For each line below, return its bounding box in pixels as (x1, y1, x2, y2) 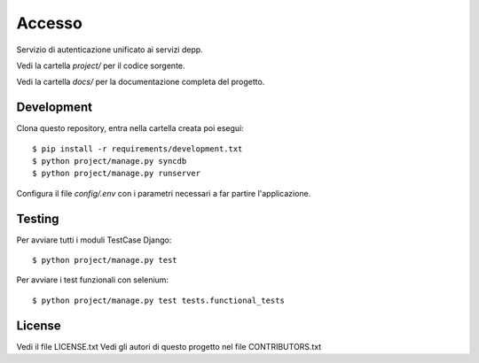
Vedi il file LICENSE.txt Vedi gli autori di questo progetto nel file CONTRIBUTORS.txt (16, 341, 322, 351)
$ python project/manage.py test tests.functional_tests (32, 295, 286, 305)
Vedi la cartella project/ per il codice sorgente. (16, 60, 185, 71)
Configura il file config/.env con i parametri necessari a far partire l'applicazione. (16, 188, 311, 198)
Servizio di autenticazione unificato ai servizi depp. (16, 44, 203, 55)
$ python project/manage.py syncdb (32, 156, 187, 166)
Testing (16, 211, 59, 226)
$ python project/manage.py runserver (32, 168, 201, 179)
